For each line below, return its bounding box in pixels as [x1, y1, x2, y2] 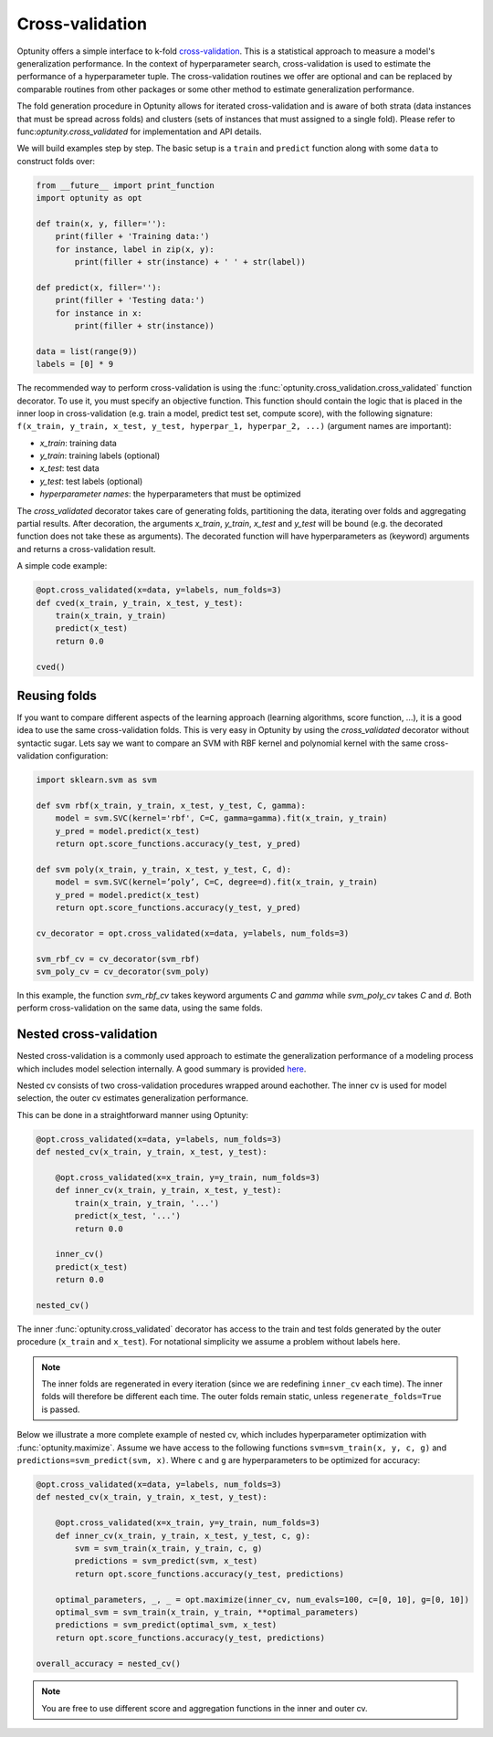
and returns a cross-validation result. [16, 543, 156, 554]
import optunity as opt [36, 193, 143, 204]
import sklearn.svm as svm [36, 775, 157, 785]
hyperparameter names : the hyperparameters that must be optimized [39, 488, 301, 499]
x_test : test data [39, 463, 100, 474]
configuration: [55, 750, 109, 761]
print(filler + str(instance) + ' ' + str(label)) [74, 256, 306, 267]
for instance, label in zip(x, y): [55, 244, 215, 255]
